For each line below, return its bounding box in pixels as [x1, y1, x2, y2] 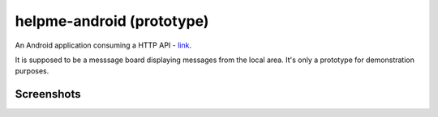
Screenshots [15, 87, 81, 101]
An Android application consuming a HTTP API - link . [15, 40, 192, 50]
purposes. [15, 66, 49, 76]
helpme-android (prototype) [15, 12, 209, 30]
